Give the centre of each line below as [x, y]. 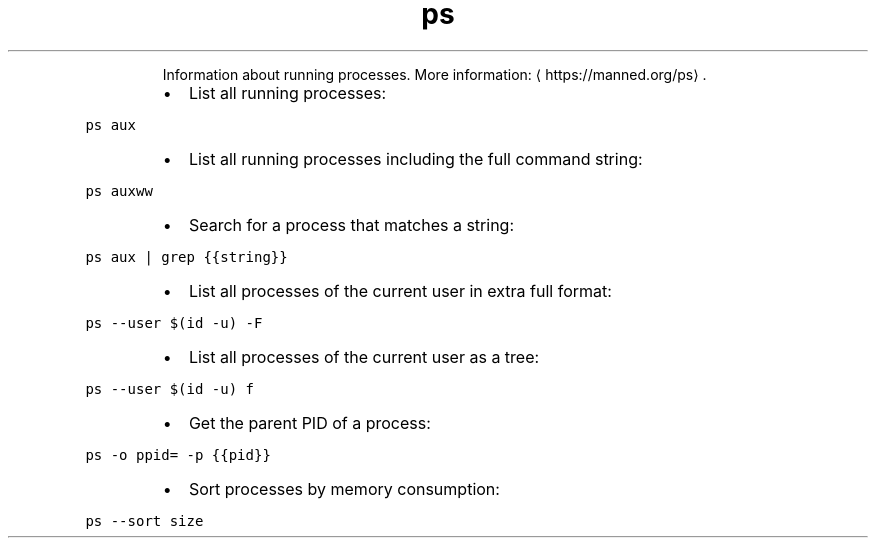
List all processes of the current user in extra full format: [400, 290]
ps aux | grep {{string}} [186, 256]
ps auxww [119, 190]
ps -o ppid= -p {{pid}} [178, 454]
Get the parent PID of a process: [309, 422]
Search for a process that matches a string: [351, 224]
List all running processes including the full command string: [415, 158]
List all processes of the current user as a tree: [364, 356]
